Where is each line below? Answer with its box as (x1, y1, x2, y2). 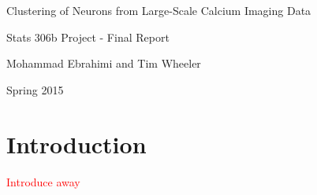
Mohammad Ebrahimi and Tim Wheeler (6, 55, 201, 72)
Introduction (6, 127, 147, 160)
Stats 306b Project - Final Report (6, 28, 170, 45)
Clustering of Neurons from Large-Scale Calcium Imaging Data (6, 2, 311, 18)
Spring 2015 (6, 81, 64, 97)
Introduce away (6, 173, 80, 189)
